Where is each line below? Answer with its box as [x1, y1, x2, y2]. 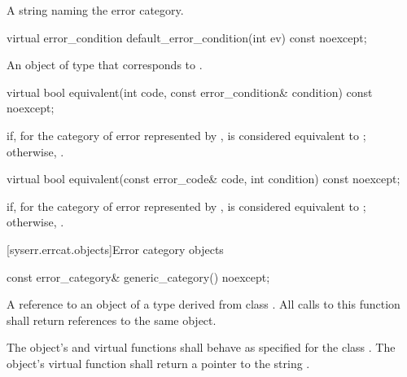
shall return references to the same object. [7, 311, 217, 328]
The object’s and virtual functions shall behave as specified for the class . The [7, 339, 396, 356]
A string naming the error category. [7, 2, 184, 18]
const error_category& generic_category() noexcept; [7, 268, 270, 285]
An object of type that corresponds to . [7, 56, 203, 73]
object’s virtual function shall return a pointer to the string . [7, 354, 310, 371]
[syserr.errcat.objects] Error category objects [7, 240, 224, 257]
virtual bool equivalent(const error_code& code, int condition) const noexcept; [7, 170, 400, 187]
